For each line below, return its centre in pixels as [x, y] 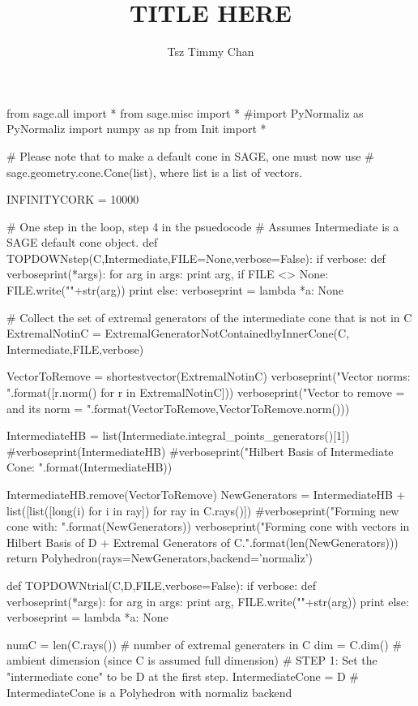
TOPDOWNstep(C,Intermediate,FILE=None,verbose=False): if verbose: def [196, 258]
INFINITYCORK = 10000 [73, 199]
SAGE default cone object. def [82, 242]
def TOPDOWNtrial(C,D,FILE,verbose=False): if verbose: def [162, 585]
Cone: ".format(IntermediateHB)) [90, 467]
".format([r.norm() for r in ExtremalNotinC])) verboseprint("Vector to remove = [206, 392]
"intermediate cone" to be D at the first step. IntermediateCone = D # [183, 676]
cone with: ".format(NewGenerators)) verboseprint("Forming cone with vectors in [208, 526]
